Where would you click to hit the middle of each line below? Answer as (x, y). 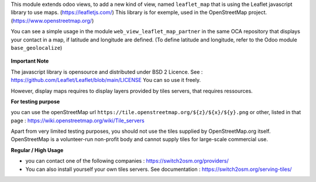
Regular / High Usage (37, 150)
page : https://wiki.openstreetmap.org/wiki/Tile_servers (78, 121)
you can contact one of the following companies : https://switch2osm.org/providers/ (127, 161)
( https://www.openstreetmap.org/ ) (52, 20)
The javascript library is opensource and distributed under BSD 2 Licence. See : (107, 72)
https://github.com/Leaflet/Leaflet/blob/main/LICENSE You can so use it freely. (106, 80)
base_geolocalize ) (37, 47)
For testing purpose (35, 101)
